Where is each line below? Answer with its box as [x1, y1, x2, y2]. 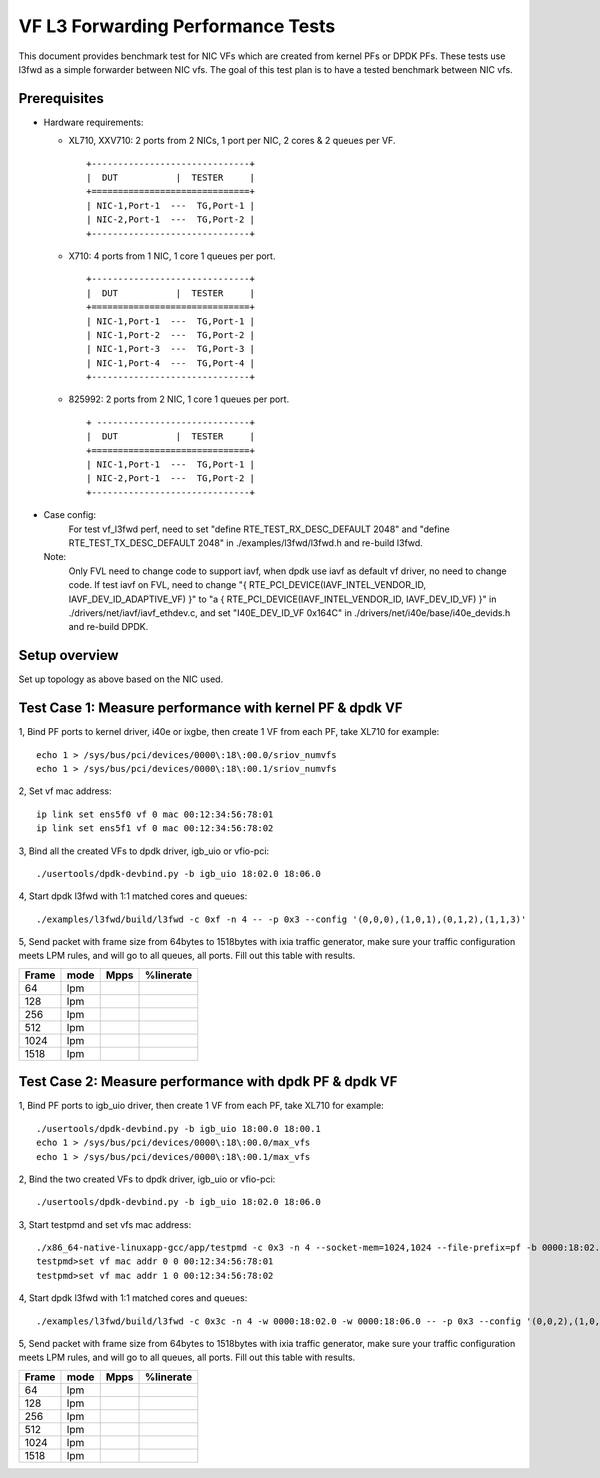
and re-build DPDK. [68, 621, 149, 633]
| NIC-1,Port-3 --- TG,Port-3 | [86, 343, 255, 355]
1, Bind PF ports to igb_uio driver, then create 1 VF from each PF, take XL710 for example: [18, 1100, 384, 1112]
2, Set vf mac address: [18, 785, 112, 797]
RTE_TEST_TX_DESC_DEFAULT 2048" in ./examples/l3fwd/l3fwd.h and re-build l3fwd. [68, 537, 424, 549]
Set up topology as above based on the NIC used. [18, 673, 224, 685]
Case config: [43, 509, 97, 521]
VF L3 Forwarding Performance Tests [18, 15, 336, 37]
